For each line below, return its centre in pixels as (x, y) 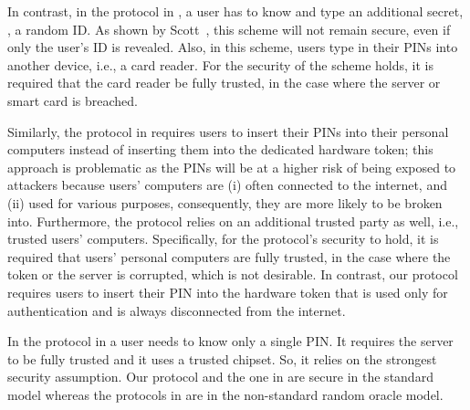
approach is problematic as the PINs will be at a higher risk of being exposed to (232, 167)
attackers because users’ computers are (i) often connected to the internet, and (227, 185)
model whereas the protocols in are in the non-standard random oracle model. (225, 394)
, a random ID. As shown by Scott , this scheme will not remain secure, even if (229, 29)
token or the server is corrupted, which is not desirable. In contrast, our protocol (233, 274)
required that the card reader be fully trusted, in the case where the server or (224, 83)
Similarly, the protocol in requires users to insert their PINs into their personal (228, 131)
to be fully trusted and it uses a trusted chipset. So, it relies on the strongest (222, 358)
